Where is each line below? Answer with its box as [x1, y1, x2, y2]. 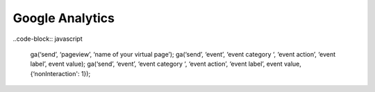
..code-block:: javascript [12, 35, 83, 43]
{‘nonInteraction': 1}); [30, 69, 91, 77]
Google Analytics [12, 10, 115, 26]
